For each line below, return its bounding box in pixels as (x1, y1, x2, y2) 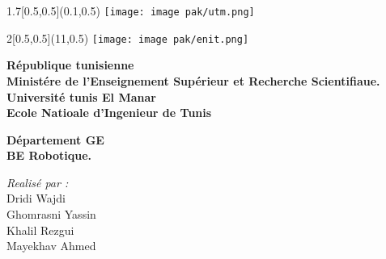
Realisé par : (6, 173, 69, 190)
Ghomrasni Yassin (6, 206, 96, 223)
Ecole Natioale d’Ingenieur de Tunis (6, 104, 212, 121)
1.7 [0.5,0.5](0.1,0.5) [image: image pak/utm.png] (6, 2, 255, 19)
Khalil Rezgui (6, 221, 74, 238)
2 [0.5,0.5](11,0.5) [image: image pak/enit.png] (6, 29, 249, 46)
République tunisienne (6, 56, 134, 73)
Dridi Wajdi (6, 190, 66, 207)
